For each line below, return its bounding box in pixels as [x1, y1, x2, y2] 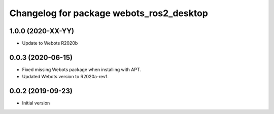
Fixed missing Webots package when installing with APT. [22, 66, 142, 73]
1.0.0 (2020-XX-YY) [9, 27, 75, 35]
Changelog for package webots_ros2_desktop [9, 8, 208, 19]
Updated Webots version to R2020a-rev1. [22, 74, 109, 80]
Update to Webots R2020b [22, 40, 78, 46]
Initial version [22, 100, 50, 106]
